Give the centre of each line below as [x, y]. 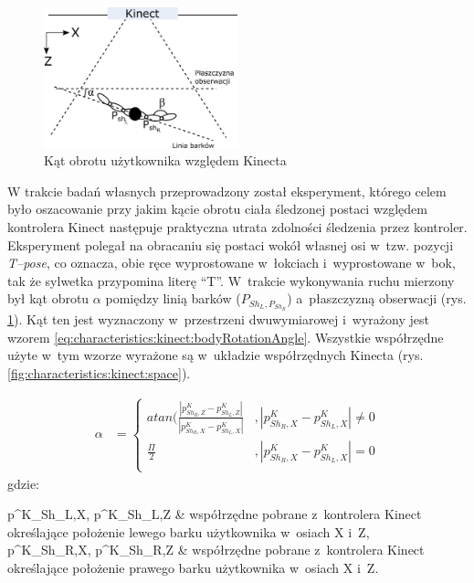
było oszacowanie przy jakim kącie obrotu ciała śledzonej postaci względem [217, 209]
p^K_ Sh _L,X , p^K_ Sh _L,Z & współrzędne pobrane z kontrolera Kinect [215, 514]
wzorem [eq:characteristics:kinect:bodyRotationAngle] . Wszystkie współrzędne [226, 337]
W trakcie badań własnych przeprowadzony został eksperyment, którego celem [227, 191]
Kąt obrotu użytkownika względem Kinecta [165, 160]
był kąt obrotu [48, 298]
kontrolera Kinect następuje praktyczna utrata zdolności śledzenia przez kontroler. [237, 226]
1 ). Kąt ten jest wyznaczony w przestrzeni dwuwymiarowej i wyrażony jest [218, 318]
